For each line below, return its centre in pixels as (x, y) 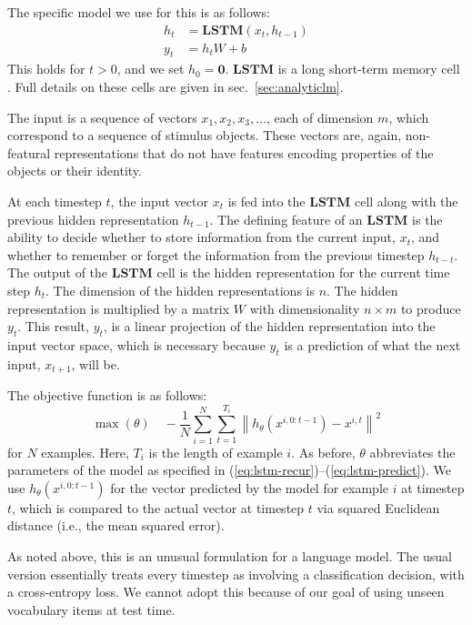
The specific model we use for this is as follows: (139, 12)
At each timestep (55, 202)
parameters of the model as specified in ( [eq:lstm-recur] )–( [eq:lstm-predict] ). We (229, 470)
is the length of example (216, 452)
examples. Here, (85, 452)
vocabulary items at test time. (91, 609)
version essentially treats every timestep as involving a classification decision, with (236, 574)
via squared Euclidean (378, 507)
